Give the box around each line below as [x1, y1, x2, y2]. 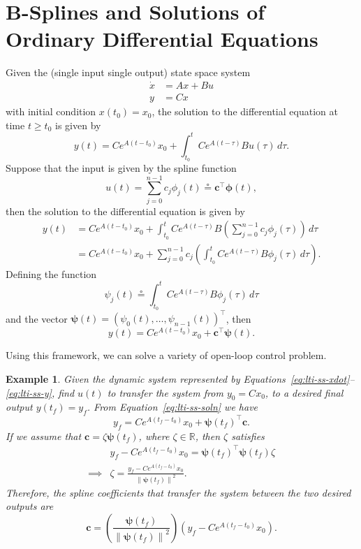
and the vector [6, 311, 68, 325]
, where [138, 428, 170, 443]
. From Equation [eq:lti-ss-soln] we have [87, 400, 258, 414]
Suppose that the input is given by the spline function [6, 161, 237, 175]
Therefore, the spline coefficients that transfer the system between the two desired [6, 485, 351, 499]
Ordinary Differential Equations [6, 24, 318, 53]
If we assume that [6, 428, 82, 443]
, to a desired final [265, 385, 344, 400]
